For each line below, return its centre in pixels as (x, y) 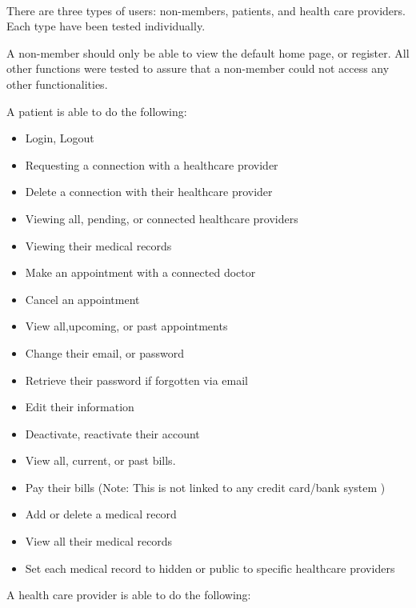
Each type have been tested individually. (106, 26)
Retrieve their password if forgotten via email (136, 380)
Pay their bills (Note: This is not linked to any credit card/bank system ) (205, 487)
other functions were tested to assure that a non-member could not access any (198, 68)
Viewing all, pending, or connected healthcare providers (162, 218)
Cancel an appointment (82, 299)
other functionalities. (57, 84)
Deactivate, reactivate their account (112, 433)
